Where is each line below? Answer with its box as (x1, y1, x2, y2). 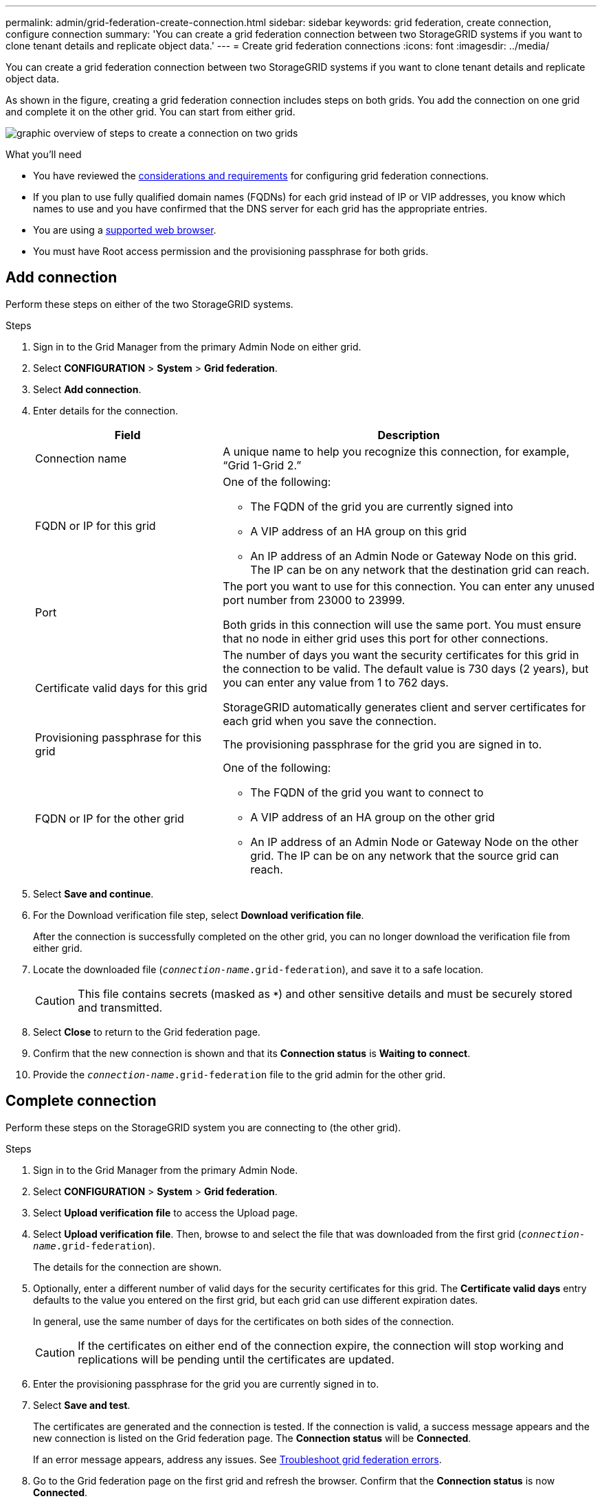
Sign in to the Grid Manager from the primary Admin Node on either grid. (33, 340, 361, 353)
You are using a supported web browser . (33, 224, 216, 236)
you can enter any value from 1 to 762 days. (223, 675, 449, 689)
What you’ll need (5, 148, 82, 160)
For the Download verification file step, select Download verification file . (33, 909, 364, 921)
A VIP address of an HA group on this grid (250, 524, 467, 538)
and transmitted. (78, 1000, 163, 1014)
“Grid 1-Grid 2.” (223, 458, 302, 472)
